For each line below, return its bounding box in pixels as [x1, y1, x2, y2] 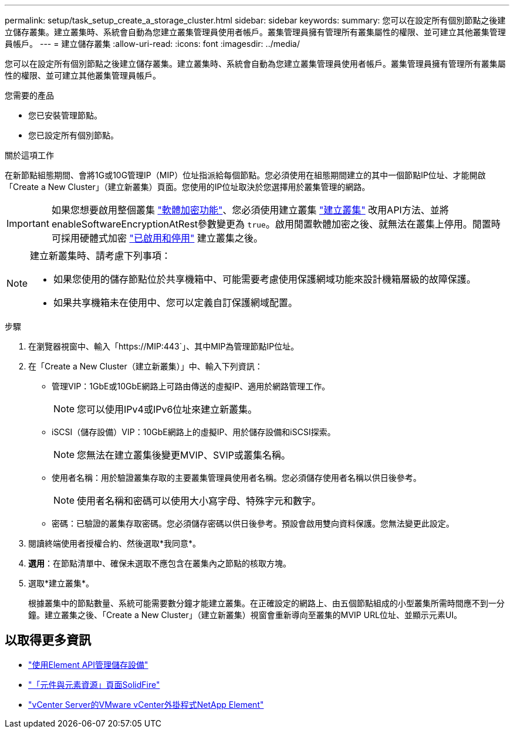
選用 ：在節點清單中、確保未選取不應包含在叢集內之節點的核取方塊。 [28, 558, 291, 568]
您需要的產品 [5, 90, 54, 100]
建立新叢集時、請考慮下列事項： [30, 250, 171, 262]
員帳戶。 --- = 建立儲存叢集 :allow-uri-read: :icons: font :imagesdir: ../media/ [5, 39, 300, 49]
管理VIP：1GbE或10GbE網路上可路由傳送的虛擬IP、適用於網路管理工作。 [52, 381, 330, 391]
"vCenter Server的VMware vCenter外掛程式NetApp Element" [28, 699, 264, 710]
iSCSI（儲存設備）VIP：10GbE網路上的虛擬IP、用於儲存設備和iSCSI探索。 [52, 427, 336, 437]
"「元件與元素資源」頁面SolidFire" [28, 679, 160, 690]
